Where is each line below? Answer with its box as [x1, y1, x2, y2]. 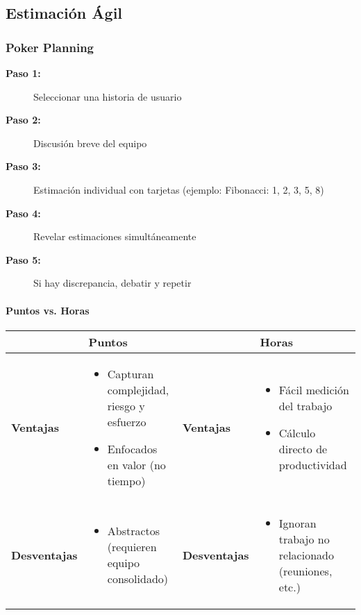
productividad [278, 456, 347, 473]
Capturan [107, 365, 154, 382]
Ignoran [278, 514, 317, 531]
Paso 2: [6, 112, 41, 127]
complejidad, [107, 381, 169, 398]
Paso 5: [6, 252, 41, 267]
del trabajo [278, 397, 333, 414]
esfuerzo [107, 413, 146, 430]
